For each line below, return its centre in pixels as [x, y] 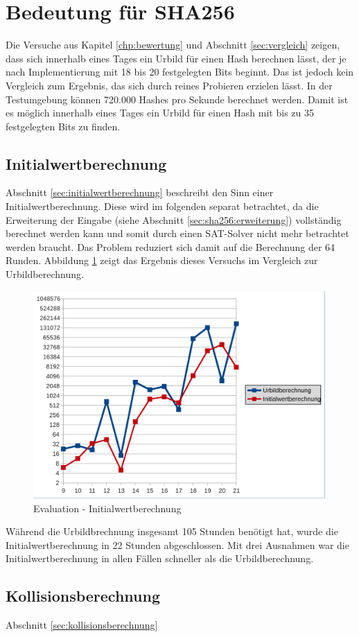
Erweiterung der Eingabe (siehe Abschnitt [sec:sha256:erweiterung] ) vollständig [174, 219]
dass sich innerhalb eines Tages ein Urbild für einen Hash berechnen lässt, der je [176, 58]
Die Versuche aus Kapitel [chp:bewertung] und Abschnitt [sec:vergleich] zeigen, [173, 45]
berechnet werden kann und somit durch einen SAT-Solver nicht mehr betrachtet [177, 233]
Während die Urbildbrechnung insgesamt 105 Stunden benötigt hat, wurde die [172, 531]
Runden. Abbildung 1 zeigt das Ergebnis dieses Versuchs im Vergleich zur [162, 260]
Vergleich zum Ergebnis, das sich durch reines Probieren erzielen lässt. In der [169, 85]
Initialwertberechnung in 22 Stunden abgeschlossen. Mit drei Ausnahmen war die [177, 544]
